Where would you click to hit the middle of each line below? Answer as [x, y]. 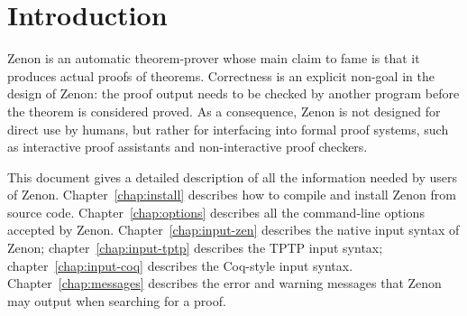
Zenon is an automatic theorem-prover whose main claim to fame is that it [214, 58]
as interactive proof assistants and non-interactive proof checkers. [188, 147]
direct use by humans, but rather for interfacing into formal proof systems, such [228, 129]
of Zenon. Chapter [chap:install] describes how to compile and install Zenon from [232, 195]
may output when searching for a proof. [117, 300]
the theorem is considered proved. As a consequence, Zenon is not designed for [224, 111]
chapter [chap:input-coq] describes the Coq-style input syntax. [180, 265]
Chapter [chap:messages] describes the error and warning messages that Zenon [224, 283]
